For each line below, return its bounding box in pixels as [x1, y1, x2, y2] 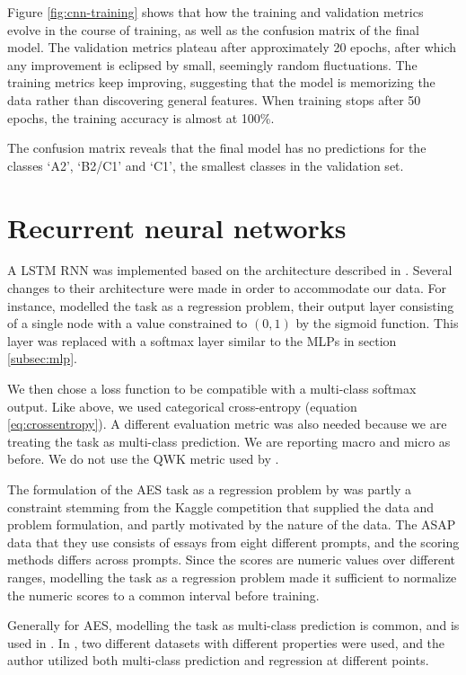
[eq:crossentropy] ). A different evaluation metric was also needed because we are [7, 414, 447, 433]
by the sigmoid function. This [295, 314, 459, 333]
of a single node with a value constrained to [7, 314, 248, 333]
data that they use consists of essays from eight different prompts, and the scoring [7, 532, 460, 551]
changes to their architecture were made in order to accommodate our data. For [7, 279, 446, 298]
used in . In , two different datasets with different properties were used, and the [7, 633, 445, 652]
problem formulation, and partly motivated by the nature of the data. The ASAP [7, 515, 456, 534]
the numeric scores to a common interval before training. [7, 585, 320, 604]
